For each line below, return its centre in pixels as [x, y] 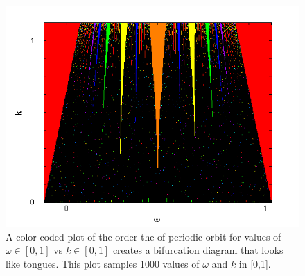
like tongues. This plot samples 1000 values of [103, 263]
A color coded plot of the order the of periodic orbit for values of [143, 236]
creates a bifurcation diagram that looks [198, 250]
